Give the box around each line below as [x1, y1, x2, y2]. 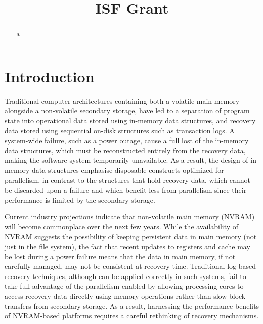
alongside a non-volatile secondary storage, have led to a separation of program [5, 105, 250, 116]
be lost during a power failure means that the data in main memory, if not [5, 251, 236, 261]
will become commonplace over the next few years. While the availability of [5, 221, 239, 232]
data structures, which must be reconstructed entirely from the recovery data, [5, 145, 246, 155]
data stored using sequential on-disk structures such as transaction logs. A [5, 125, 235, 135]
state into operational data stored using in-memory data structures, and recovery [5, 115, 256, 125]
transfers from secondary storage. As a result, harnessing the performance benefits [5, 300, 259, 311]
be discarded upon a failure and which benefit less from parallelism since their [5, 184, 247, 195]
